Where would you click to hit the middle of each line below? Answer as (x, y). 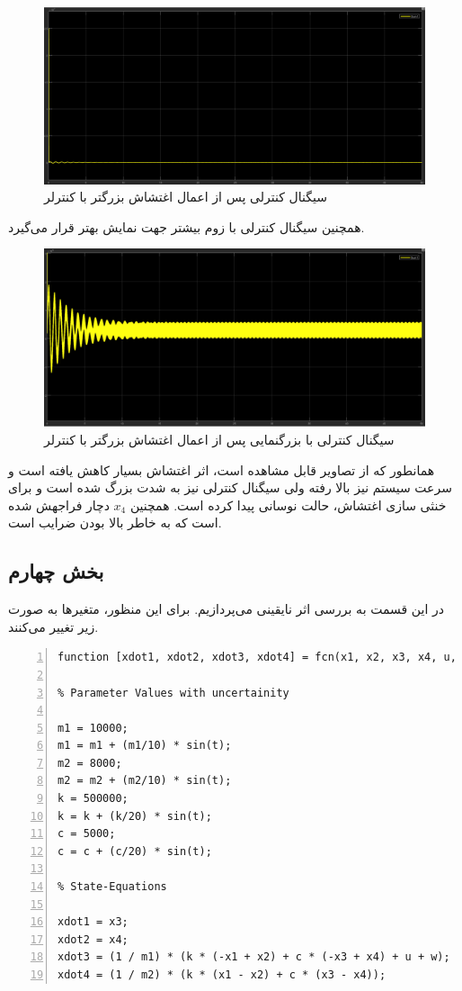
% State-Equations (112, 887)
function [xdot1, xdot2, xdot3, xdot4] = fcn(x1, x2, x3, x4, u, (257, 658)
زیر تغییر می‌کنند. (53, 626)
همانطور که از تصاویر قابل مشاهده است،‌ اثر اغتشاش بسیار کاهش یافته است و (222, 469)
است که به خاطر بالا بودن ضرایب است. (115, 523)
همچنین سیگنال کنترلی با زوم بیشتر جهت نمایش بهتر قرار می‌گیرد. (187, 226)
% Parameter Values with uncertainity (173, 693)
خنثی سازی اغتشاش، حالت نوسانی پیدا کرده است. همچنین (288, 505)
